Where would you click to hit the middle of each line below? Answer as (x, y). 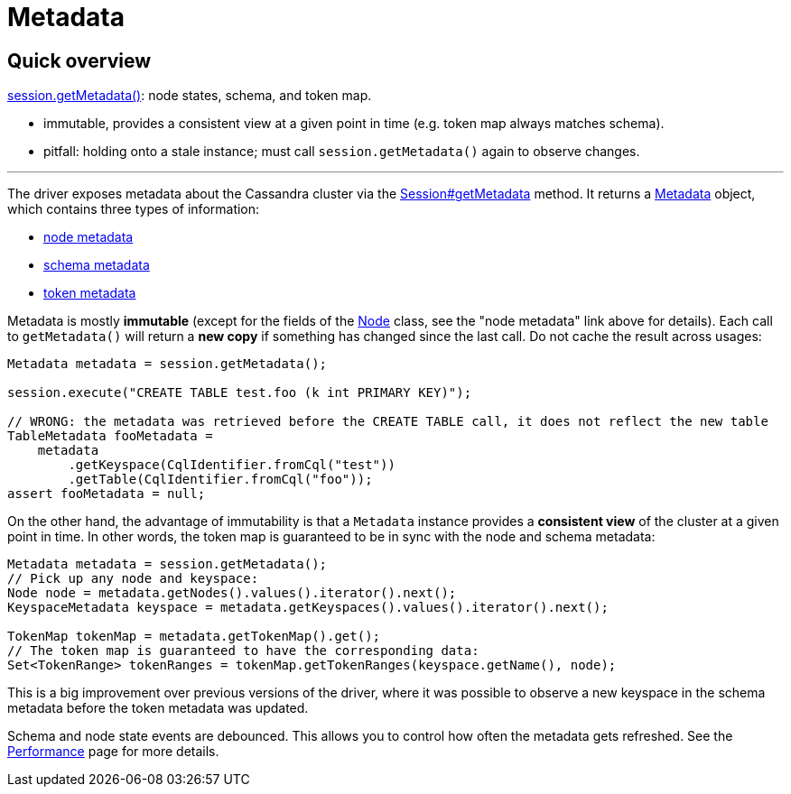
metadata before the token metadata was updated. (158, 708)
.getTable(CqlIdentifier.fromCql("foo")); (220, 480)
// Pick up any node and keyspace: (133, 579)
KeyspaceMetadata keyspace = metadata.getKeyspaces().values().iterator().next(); (308, 608)
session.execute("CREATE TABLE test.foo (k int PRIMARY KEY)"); (240, 393)
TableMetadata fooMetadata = (110, 436)
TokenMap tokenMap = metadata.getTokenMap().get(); (194, 637)
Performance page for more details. (113, 752)
